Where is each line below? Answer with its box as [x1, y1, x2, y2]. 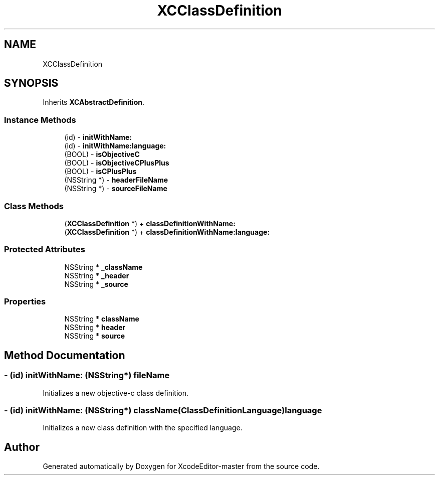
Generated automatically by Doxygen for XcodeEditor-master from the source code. [43, 462, 320, 471]
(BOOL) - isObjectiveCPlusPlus [64, 158, 169, 168]
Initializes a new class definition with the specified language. [43, 423, 243, 432]
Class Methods [4, 201, 64, 211]
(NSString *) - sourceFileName [64, 184, 167, 193]
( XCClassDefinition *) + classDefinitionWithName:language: [64, 227, 270, 236]
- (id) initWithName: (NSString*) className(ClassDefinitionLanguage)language [4, 405, 322, 416]
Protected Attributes [4, 244, 85, 255]
